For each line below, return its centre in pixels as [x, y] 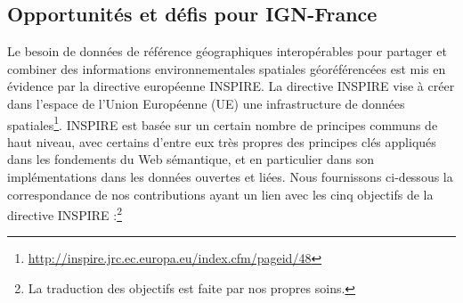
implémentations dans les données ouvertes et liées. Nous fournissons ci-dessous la [230, 177]
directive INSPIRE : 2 [65, 213]
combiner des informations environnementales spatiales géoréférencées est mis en [227, 68]
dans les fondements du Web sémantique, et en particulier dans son [191, 159]
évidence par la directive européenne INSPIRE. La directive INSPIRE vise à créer [231, 86]
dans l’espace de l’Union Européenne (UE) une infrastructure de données [206, 103]
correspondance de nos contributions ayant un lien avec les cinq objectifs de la [220, 194]
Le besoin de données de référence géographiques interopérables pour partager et [227, 51]
